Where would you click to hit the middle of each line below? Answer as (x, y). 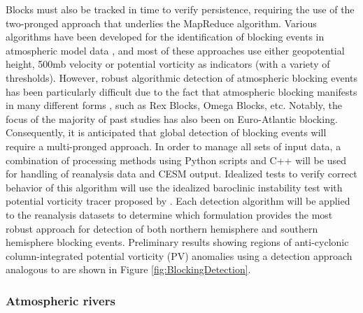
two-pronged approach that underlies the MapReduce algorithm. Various (161, 23)
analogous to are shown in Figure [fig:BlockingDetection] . (128, 269)
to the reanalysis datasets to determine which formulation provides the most (169, 214)
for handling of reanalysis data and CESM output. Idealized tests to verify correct (181, 174)
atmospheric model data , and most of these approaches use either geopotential (175, 50)
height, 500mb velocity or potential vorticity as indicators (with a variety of (168, 64)
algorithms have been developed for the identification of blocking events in (165, 37)
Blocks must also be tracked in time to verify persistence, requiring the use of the (180, 9)
